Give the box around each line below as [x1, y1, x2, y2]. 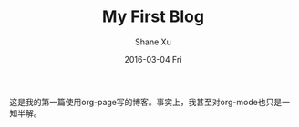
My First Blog [101, 6, 205, 27]
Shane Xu [135, 36, 171, 47]
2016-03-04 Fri [124, 54, 182, 64]
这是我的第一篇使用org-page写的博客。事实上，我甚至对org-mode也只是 [9, 96, 283, 107]
